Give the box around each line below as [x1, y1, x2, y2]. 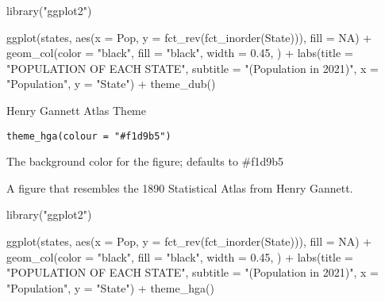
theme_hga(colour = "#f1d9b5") [6, 130, 171, 142]
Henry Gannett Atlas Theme [6, 101, 146, 118]
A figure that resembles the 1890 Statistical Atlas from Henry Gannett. [6, 179, 353, 196]
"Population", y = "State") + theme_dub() [6, 75, 216, 92]
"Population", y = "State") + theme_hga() [6, 279, 214, 296]
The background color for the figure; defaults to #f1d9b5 [6, 153, 284, 170]
